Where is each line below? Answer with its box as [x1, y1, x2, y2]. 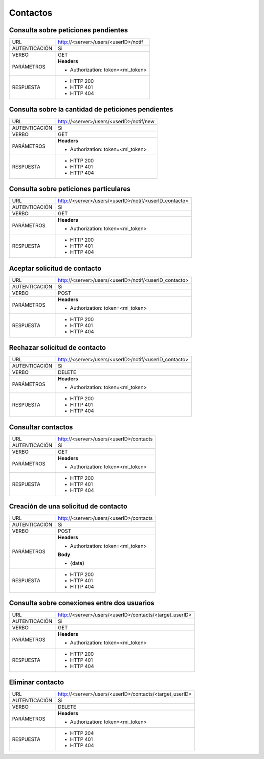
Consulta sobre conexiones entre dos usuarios [9, 598, 154, 607]
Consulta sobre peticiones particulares [9, 185, 131, 193]
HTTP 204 [70, 730, 94, 736]
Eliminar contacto [9, 678, 64, 687]
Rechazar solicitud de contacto [9, 344, 106, 352]
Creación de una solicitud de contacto [9, 502, 128, 511]
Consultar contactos [9, 423, 73, 431]
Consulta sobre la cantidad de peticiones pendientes [9, 105, 174, 114]
